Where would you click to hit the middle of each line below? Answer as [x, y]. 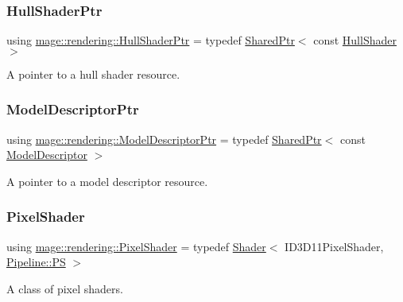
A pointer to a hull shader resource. [93, 74]
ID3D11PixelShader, [334, 246]
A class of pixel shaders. [65, 288]
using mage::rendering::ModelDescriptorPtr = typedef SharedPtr [164, 139]
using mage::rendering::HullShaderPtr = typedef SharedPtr [151, 40]
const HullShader [355, 40]
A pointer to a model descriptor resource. [107, 181]
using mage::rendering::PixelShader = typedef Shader [136, 246]
